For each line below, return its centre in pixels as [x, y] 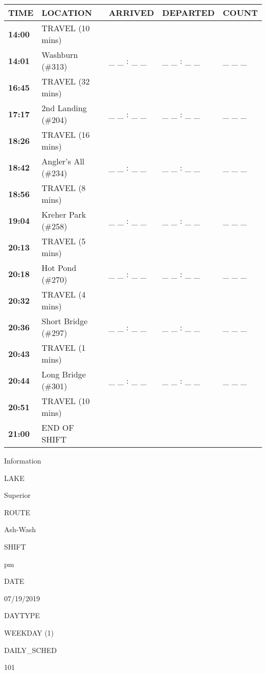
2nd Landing [64, 108]
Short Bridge [65, 321]
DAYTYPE [22, 615]
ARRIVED [131, 13]
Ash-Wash [20, 529]
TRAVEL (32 [66, 81]
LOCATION [67, 13]
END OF [58, 427]
